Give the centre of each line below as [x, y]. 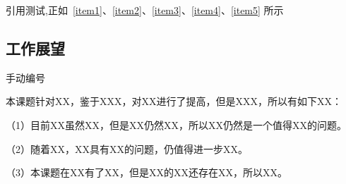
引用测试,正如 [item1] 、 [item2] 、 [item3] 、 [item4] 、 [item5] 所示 [145, 10]
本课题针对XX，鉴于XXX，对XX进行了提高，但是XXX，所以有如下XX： [174, 101]
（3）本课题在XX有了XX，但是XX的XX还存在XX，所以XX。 [147, 172]
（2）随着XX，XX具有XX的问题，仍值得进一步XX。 [127, 148]
